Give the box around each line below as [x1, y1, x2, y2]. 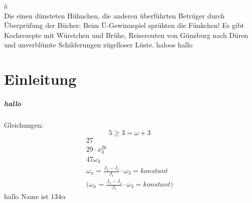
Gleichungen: [4, 119, 43, 130]
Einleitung [4, 69, 77, 89]
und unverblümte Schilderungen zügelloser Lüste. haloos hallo [4, 39, 193, 50]
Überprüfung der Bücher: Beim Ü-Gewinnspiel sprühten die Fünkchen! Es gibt [4, 20, 244, 30]
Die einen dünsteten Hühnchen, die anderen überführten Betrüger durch [4, 10, 225, 20]
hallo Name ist [4, 191, 49, 202]
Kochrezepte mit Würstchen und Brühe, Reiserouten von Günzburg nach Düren [4, 29, 249, 40]
